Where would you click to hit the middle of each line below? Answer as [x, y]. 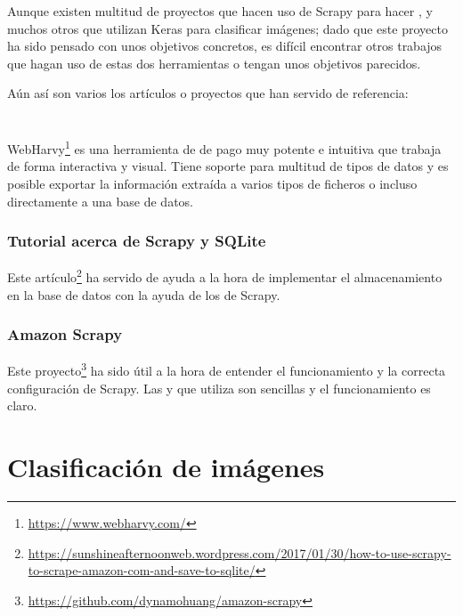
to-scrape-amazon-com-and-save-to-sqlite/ [142, 570]
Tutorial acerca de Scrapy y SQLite [137, 241]
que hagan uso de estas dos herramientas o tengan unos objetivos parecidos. [214, 63]
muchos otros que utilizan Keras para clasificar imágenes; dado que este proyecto [227, 28]
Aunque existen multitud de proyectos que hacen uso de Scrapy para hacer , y [220, 11]
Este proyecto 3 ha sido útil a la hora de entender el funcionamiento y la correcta [227, 369]
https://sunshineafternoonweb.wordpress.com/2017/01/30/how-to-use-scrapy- [240, 552]
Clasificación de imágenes [166, 467]
